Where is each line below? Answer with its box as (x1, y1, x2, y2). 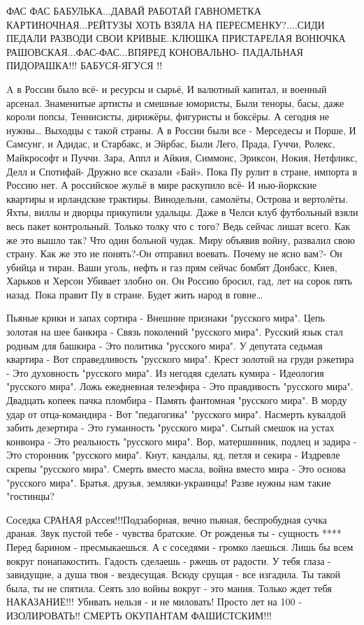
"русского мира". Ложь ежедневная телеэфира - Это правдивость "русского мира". (6, 379, 354, 394)
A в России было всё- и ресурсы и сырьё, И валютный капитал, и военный (6, 81, 327, 96)
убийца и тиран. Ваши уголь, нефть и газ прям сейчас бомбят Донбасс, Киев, (6, 259, 337, 274)
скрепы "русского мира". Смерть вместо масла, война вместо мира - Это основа (6, 461, 346, 475)
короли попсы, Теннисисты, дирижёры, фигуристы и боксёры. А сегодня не (6, 109, 329, 124)
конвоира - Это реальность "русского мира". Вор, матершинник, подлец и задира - (6, 433, 357, 448)
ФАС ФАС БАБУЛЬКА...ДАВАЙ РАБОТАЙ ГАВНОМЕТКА (6, 3, 261, 17)
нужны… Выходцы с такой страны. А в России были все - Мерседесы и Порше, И (6, 122, 356, 137)
